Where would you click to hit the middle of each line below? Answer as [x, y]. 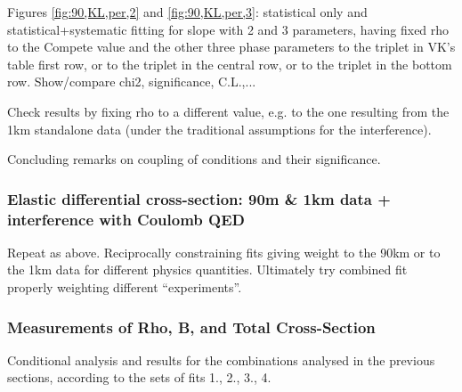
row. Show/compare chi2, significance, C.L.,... [132, 82]
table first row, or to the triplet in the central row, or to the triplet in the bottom [230, 64]
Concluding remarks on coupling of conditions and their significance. [194, 159]
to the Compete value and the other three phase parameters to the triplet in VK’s [231, 47]
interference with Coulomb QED [126, 219]
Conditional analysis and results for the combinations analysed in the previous [221, 359]
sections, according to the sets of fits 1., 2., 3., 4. [139, 377]
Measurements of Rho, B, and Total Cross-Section [191, 327]
